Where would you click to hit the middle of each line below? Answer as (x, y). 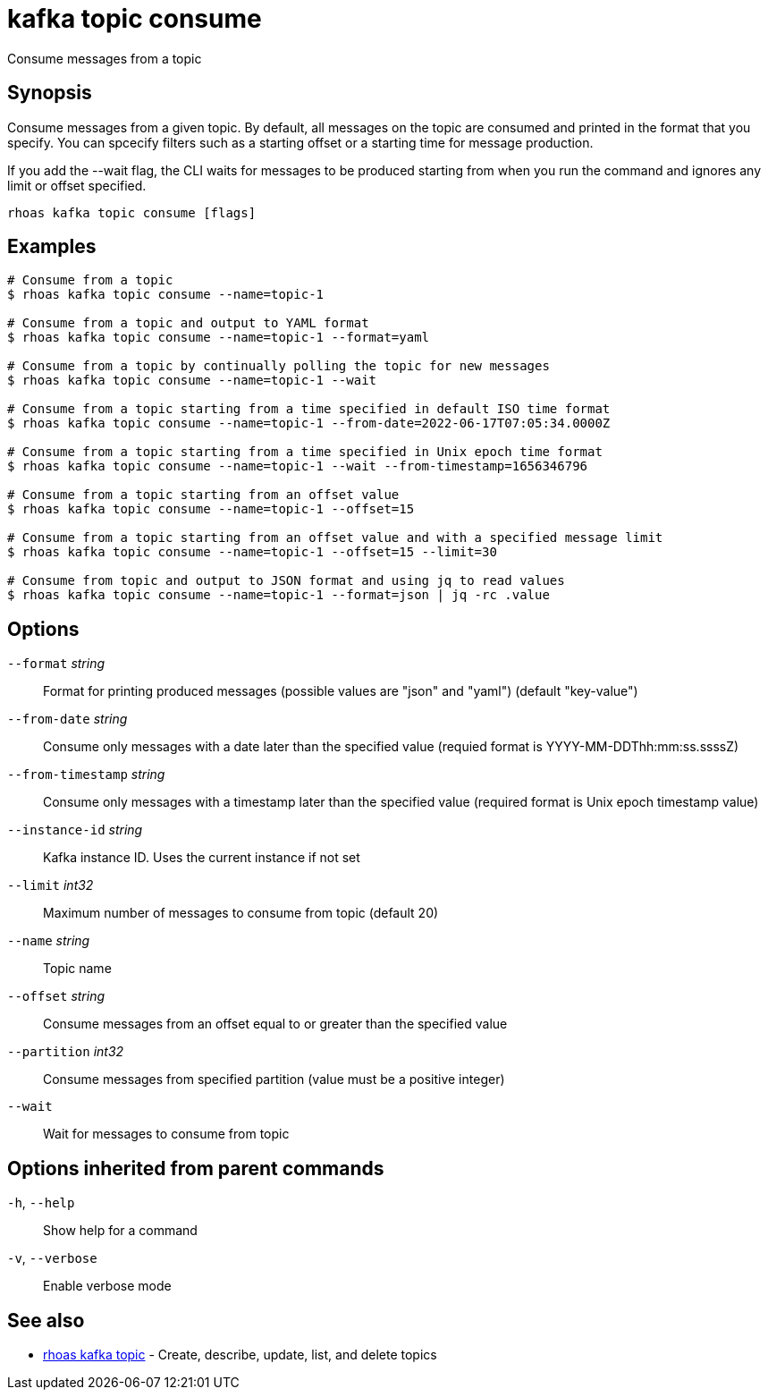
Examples (52, 247)
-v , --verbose (52, 1258)
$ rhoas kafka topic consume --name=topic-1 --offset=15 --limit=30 (252, 552)
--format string (56, 664)
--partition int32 (66, 1052)
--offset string (56, 996)
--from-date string (68, 719)
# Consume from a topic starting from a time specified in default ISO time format (309, 409)
